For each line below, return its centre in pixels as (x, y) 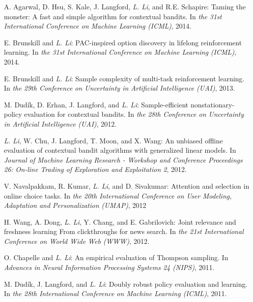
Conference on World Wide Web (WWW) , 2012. (77, 241)
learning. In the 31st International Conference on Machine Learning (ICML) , (120, 52)
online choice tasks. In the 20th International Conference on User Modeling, (118, 195)
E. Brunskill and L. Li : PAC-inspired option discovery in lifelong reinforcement (123, 42)
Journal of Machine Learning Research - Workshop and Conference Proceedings (123, 159)
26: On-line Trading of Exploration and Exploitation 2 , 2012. (95, 169)
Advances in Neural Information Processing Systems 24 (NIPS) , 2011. (109, 267)
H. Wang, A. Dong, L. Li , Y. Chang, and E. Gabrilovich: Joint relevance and (120, 221)
